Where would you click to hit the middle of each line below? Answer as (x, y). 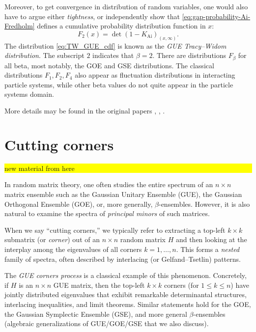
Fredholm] (20, 26)
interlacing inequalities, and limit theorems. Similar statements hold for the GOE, (128, 304)
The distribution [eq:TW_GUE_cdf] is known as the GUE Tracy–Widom (115, 45)
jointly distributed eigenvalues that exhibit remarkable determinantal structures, (126, 294)
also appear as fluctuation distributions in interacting (155, 75)
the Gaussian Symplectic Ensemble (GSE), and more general (96, 314)
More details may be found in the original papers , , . (85, 111)
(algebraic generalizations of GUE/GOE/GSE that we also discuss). (107, 323)
